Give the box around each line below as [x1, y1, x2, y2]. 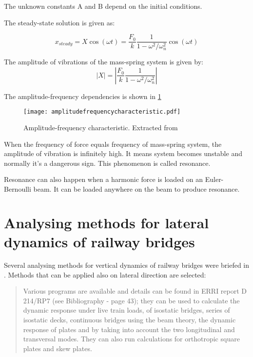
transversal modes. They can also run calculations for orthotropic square [23, 334, 240, 344]
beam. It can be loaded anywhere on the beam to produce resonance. [33, 184, 240, 194]
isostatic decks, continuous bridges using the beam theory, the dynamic [23, 314, 236, 324]
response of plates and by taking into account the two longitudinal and [23, 324, 235, 334]
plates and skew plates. [23, 343, 92, 353]
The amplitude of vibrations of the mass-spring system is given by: [4, 57, 203, 67]
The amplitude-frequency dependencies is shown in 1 [4, 91, 161, 101]
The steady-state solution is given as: [4, 17, 115, 27]
